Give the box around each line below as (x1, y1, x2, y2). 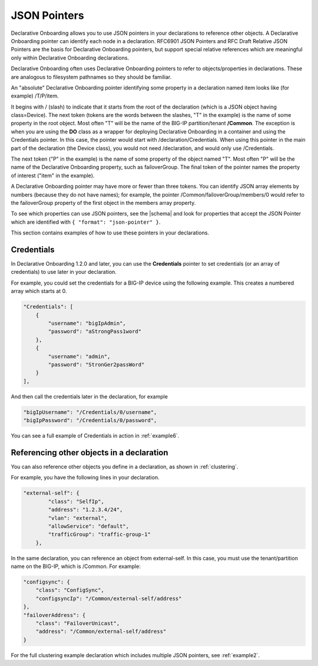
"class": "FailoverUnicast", (35, 620, 120, 626)
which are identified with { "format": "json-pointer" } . (11, 218, 161, 226)
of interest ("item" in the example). (11, 172, 95, 179)
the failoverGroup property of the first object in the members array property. (11, 199, 196, 206)
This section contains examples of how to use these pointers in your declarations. (11, 229, 209, 236)
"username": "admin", (48, 353, 111, 360)
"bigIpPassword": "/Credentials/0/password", (23, 417, 157, 424)
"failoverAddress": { (23, 612, 86, 618)
